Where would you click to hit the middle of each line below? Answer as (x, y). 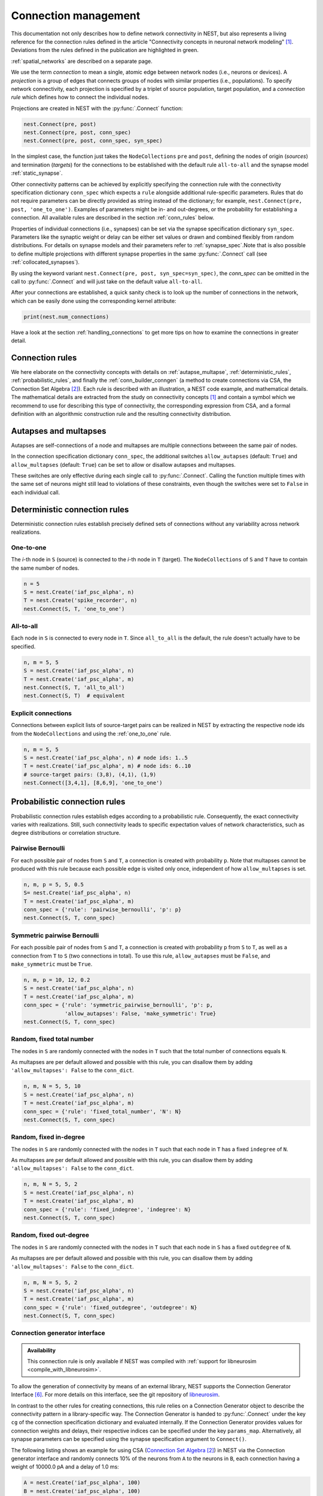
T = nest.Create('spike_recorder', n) (80, 600)
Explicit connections (41, 713)
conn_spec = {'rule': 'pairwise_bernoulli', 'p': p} (103, 910)
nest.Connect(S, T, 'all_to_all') (74, 688)
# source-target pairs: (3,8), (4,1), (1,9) (90, 774)
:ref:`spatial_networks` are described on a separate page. (82, 61)
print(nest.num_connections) (66, 317)
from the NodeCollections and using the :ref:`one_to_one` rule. (91, 734)
